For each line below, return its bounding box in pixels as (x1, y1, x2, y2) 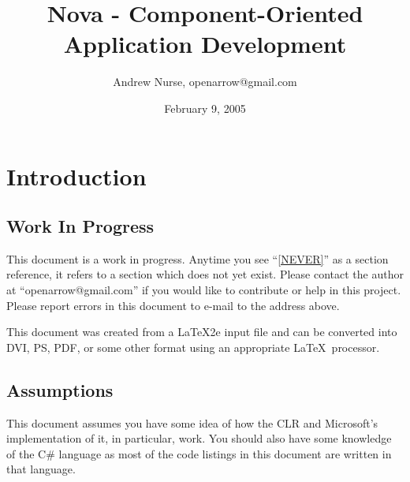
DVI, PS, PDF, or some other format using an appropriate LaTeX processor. (6, 338, 380, 355)
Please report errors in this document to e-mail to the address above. (6, 297, 340, 313)
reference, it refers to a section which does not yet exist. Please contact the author (6, 266, 404, 282)
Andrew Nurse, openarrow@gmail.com (113, 73, 297, 90)
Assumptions (6, 377, 114, 402)
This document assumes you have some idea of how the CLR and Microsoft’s (6, 414, 378, 431)
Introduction (6, 159, 147, 192)
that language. (6, 461, 76, 477)
